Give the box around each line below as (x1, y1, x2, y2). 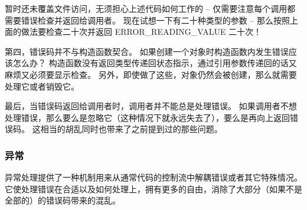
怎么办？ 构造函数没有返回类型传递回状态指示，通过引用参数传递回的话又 (12, 57, 297, 69)
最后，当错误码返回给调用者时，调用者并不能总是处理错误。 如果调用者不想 (5, 100, 297, 112)
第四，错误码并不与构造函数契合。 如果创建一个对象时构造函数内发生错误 (5, 45, 289, 57)
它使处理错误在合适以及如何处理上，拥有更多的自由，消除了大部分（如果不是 (5, 182, 302, 195)
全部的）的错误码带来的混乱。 (5, 194, 120, 206)
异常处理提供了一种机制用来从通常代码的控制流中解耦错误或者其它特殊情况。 (5, 171, 302, 183)
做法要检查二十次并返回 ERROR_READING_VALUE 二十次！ (21, 25, 262, 38)
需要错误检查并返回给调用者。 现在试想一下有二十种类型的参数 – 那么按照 (5, 14, 290, 26)
